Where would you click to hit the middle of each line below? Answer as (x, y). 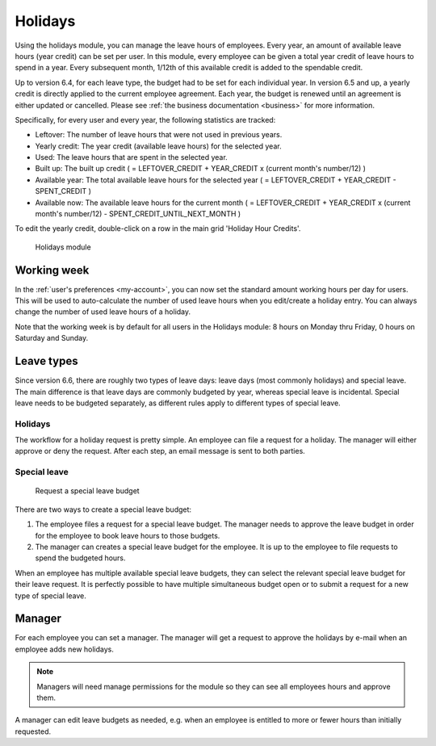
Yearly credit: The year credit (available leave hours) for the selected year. (158, 146)
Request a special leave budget (88, 491)
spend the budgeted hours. (80, 558)
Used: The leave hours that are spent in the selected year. (131, 157)
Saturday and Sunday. (52, 338)
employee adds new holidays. (65, 649)
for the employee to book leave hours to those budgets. (128, 535)
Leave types (46, 361)
